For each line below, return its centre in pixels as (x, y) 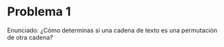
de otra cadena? (30, 37)
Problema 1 (39, 12)
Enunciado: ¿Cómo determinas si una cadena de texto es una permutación (112, 30)
